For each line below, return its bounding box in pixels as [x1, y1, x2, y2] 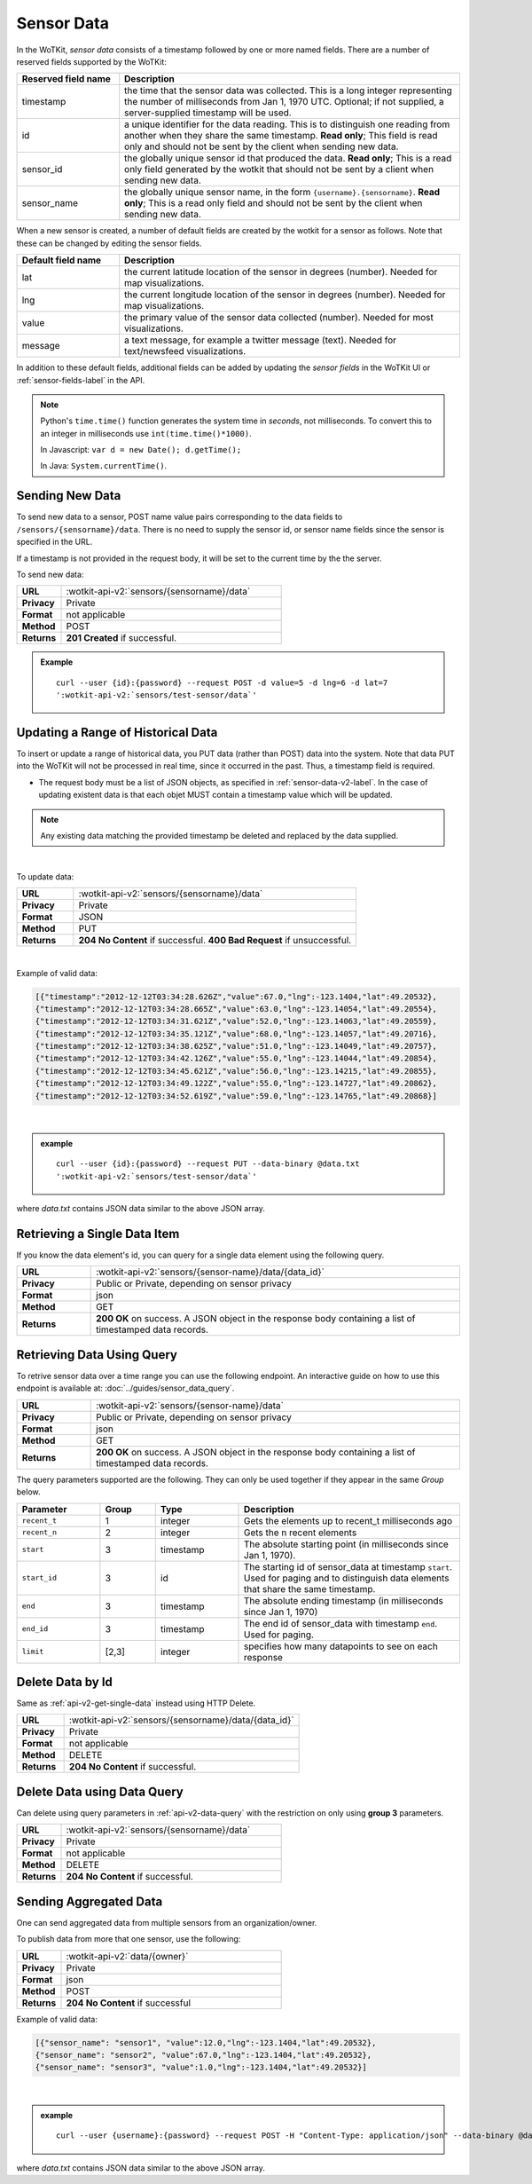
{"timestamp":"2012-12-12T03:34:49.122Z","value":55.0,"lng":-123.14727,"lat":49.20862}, [35, 1078, 438, 1089]
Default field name [21, 254, 102, 266]
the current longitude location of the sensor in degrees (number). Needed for [124, 288, 446, 301]
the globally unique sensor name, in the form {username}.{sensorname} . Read [124, 186, 441, 199]
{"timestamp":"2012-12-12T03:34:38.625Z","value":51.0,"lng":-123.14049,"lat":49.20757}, [35, 1041, 438, 1052]
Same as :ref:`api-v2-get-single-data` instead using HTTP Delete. [16, 1698, 256, 1708]
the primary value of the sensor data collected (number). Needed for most [124, 311, 434, 324]
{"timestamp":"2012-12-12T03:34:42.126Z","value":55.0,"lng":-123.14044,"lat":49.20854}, [35, 1053, 438, 1064]
